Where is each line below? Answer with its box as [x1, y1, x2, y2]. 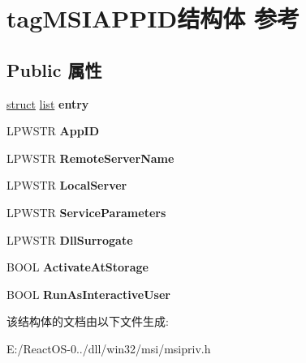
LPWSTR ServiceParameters [6, 203, 166, 220]
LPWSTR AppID [6, 122, 100, 139]
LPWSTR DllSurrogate [6, 231, 133, 248]
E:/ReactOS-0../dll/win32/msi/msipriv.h [6, 340, 211, 357]
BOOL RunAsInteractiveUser [6, 285, 170, 302]
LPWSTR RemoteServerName [6, 149, 175, 166]
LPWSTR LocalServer [6, 177, 127, 194]
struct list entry [6, 95, 89, 112]
